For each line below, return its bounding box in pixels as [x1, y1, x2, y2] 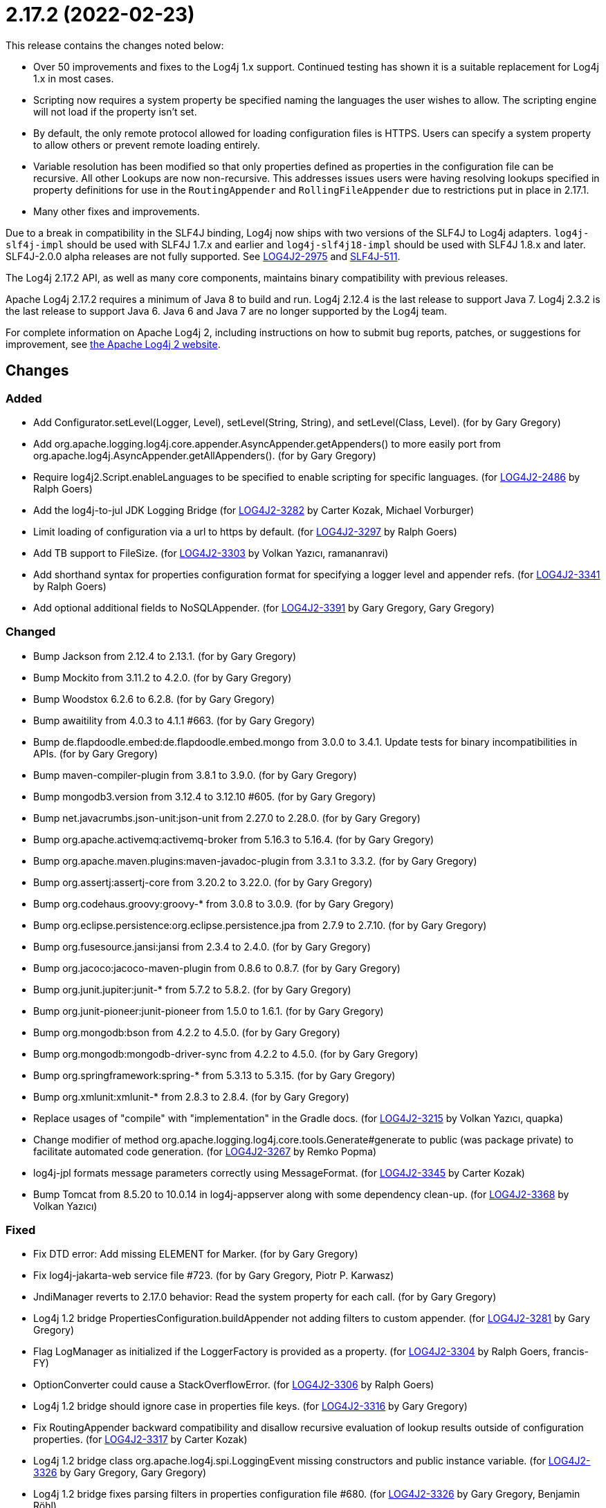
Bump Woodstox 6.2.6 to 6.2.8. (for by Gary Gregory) [33, 692, 275, 705]
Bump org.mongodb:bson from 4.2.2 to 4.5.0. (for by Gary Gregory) [33, 1026, 340, 1038]
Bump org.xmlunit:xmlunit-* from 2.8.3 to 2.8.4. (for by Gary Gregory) [33, 1090, 349, 1103]
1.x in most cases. [33, 72, 114, 84]
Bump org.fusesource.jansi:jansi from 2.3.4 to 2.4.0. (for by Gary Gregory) [33, 940, 371, 953]
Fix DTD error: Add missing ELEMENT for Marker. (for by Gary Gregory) [33, 1248, 358, 1260]
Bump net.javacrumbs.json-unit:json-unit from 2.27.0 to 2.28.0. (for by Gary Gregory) [33, 811, 421, 824]
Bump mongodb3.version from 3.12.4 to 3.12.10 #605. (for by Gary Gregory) [33, 790, 376, 802]
